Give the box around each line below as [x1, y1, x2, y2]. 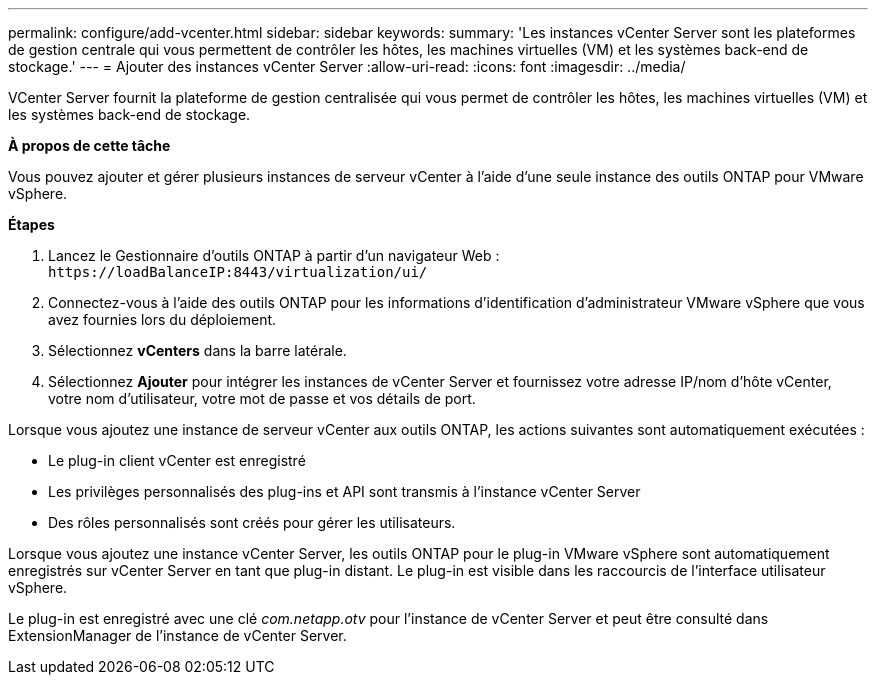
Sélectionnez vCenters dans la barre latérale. [48, 342, 347, 359]
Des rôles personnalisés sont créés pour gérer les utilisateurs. [48, 514, 456, 531]
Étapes [8, 216, 55, 233]
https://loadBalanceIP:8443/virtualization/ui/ [48, 264, 428, 280]
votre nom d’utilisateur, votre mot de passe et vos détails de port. [48, 390, 476, 407]
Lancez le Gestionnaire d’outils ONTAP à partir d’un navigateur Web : [48, 247, 500, 264]
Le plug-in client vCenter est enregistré [48, 452, 306, 469]
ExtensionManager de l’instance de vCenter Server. [8, 627, 347, 644]
